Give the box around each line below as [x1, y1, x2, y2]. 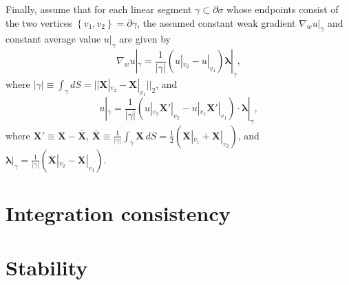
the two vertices [6, 15, 72, 30]
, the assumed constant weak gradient [137, 15, 296, 30]
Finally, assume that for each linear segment [6, 2, 192, 16]
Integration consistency [6, 199, 231, 227]
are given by [119, 32, 171, 46]
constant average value [6, 32, 101, 46]
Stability [6, 253, 88, 281]
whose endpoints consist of [226, 2, 339, 16]
